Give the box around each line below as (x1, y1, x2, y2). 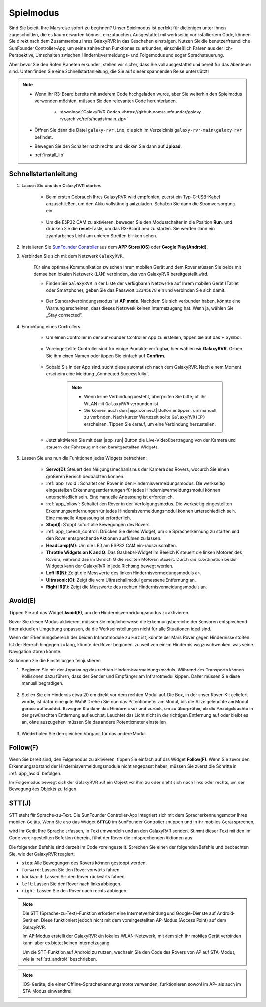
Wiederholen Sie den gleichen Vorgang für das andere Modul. (21, 730, 147, 736)
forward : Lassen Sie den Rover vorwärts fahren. (21, 866, 121, 873)
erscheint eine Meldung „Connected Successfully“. (46, 371, 150, 377)
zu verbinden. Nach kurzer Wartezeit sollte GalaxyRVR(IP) (84, 414, 206, 420)
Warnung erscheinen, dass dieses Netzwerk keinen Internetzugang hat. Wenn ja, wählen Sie (46, 305, 234, 311)
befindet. (34, 134, 53, 140)
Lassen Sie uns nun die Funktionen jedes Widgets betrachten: (21, 455, 147, 461)
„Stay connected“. (46, 312, 83, 318)
